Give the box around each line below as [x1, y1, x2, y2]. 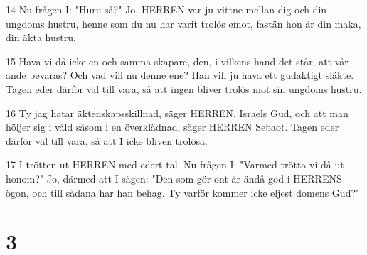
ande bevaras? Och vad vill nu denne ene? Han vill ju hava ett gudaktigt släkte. [6, 67, 354, 82]
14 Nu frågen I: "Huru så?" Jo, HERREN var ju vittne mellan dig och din [6, 2, 327, 16]
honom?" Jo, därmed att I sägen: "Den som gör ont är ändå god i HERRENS [6, 170, 342, 185]
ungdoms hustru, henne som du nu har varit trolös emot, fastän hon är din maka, [6, 16, 361, 31]
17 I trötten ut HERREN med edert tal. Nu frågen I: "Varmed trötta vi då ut [6, 157, 344, 172]
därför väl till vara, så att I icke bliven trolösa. [6, 133, 208, 148]
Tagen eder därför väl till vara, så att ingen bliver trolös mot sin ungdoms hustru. [6, 81, 362, 96]
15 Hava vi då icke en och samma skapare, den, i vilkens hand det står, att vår [6, 53, 349, 68]
